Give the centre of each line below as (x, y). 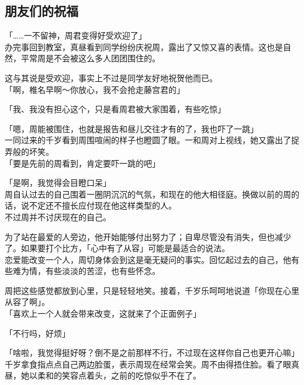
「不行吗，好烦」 (37, 333)
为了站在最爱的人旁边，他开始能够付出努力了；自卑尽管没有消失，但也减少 (148, 236)
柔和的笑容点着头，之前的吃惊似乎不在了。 (119, 375)
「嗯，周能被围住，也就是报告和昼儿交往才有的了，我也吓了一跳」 (132, 128)
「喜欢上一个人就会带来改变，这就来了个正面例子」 (103, 313)
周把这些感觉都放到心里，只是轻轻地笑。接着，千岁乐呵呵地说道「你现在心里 (152, 290)
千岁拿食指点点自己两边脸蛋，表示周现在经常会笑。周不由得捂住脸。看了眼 (148, 364)
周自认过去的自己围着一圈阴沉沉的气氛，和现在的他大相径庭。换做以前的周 (148, 194)
